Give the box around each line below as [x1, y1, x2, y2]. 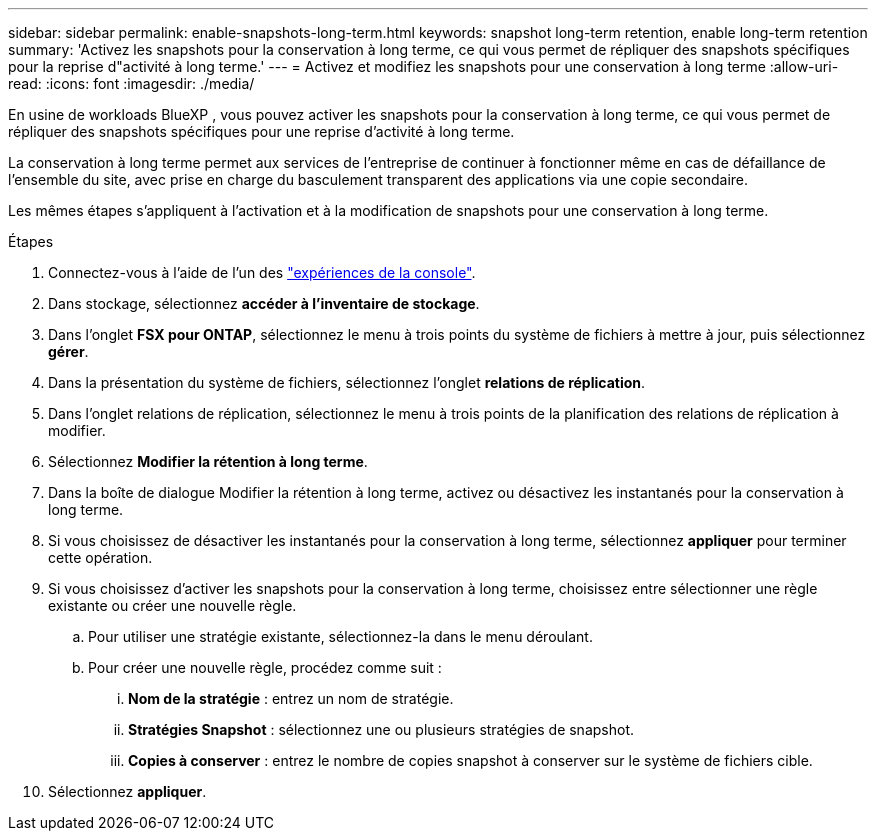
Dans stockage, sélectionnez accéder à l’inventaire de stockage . [48, 295, 480, 312]
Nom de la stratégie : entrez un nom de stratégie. [128, 690, 454, 707]
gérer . [48, 343, 89, 360]
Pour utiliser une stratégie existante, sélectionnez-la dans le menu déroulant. [88, 628, 593, 645]
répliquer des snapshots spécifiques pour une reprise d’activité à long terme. [8, 123, 515, 140]
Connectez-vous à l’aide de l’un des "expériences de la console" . [48, 264, 476, 281]
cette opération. [48, 549, 153, 566]
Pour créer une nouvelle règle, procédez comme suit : [88, 659, 442, 676]
